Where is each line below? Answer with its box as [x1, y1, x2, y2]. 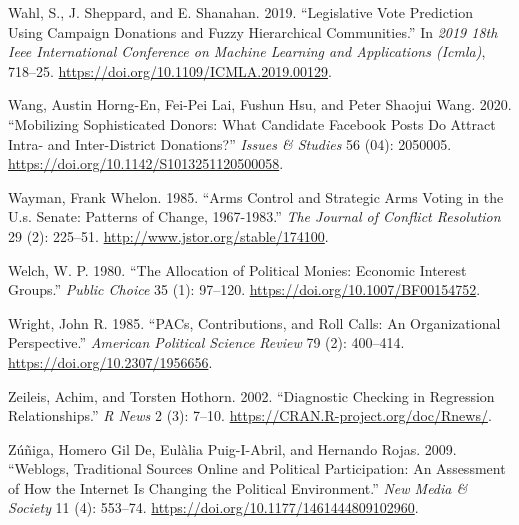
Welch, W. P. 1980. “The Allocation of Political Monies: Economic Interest [8, 259, 467, 280]
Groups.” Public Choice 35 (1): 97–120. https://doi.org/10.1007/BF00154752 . [8, 279, 481, 300]
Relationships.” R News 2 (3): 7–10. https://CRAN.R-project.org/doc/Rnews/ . [8, 405, 492, 426]
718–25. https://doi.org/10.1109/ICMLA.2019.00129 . [8, 60, 332, 81]
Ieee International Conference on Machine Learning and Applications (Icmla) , [8, 41, 486, 62]
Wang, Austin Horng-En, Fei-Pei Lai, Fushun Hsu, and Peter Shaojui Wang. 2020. [8, 94, 512, 115]
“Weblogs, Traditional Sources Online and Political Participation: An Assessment [8, 458, 506, 479]
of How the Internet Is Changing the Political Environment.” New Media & [8, 477, 468, 498]
